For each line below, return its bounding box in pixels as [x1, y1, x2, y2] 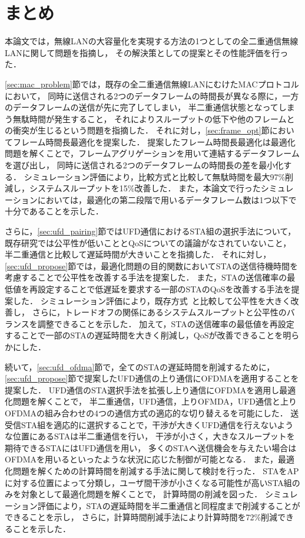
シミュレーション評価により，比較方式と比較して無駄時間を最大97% [24, 170, 286, 182]
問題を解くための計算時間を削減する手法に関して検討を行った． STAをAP [12, 464, 299, 477]
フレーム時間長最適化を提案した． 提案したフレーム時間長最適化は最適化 [12, 135, 296, 148]
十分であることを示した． [5, 205, 104, 217]
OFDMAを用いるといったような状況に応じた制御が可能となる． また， [5, 453, 279, 465]
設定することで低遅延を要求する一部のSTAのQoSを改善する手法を [37, 283, 291, 295]
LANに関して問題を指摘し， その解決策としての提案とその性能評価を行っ [5, 46, 289, 58]
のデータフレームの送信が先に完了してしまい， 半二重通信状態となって [5, 101, 279, 113]
